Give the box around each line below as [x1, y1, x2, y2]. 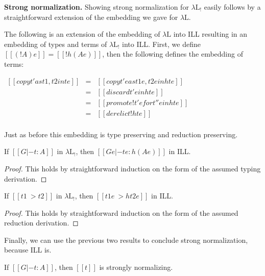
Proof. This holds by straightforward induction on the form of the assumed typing [4, 163, 261, 173]
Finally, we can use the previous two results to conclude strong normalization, [4, 234, 248, 245]
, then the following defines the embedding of [102, 48, 243, 59]
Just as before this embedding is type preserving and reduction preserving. [4, 129, 238, 139]
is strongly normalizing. [99, 262, 173, 272]
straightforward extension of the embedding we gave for [4, 11, 178, 22]
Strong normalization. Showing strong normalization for [4, 2, 189, 12]
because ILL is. [4, 244, 52, 255]
